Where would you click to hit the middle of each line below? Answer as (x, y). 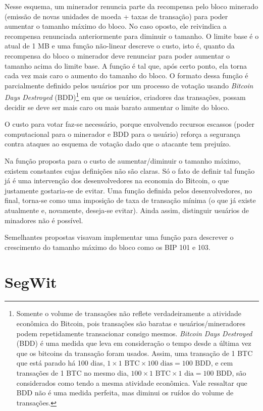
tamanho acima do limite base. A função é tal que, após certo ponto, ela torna (126, 65)
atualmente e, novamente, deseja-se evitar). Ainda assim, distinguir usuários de (127, 210)
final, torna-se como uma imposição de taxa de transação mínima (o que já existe (130, 200)
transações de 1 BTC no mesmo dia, (72, 373)
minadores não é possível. (44, 220)
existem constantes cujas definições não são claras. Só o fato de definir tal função (130, 170)
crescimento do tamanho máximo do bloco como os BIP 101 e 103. (108, 247)
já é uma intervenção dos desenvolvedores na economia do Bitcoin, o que (117, 181)
